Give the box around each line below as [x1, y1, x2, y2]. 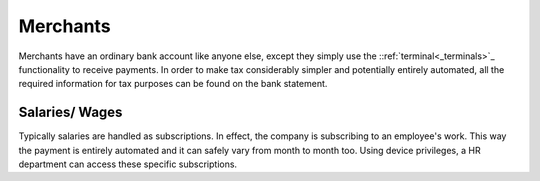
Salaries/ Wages [18, 104, 123, 121]
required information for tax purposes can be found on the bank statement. [18, 78, 328, 90]
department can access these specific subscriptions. [18, 158, 238, 170]
